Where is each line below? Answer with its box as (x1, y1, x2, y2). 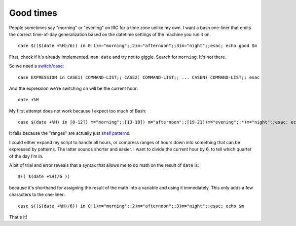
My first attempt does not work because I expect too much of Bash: (9, 108, 147, 113)
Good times (9, 7, 58, 18)
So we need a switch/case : (9, 63, 64, 69)
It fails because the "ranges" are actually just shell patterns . (9, 130, 131, 136)
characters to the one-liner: (9, 191, 65, 197)
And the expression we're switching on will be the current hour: (9, 85, 138, 91)
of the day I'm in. (9, 153, 44, 159)
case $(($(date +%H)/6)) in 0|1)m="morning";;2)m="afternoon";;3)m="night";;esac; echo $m (18, 203, 244, 209)
